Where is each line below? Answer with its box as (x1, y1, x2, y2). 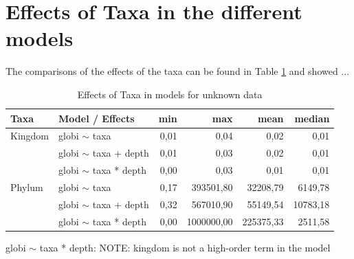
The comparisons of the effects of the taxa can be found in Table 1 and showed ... (5, 64, 350, 78)
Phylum (10, 179, 43, 194)
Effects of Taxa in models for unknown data (77, 87, 263, 101)
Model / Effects (58, 111, 135, 125)
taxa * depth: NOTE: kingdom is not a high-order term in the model (39, 240, 331, 254)
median (294, 111, 330, 125)
